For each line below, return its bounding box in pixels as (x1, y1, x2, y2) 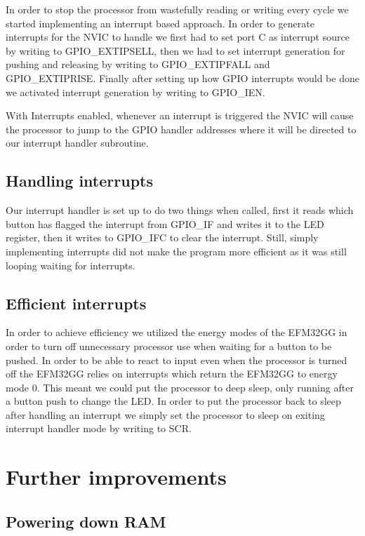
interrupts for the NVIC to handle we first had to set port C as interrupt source (6, 29, 350, 44)
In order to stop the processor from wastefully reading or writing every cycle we (6, 2, 349, 16)
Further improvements (6, 462, 227, 491)
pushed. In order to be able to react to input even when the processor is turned (6, 352, 347, 367)
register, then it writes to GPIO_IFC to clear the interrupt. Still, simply (6, 230, 319, 245)
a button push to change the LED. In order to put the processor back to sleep (6, 394, 341, 408)
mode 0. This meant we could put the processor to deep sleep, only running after (6, 380, 354, 394)
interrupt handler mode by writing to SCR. (6, 421, 192, 436)
